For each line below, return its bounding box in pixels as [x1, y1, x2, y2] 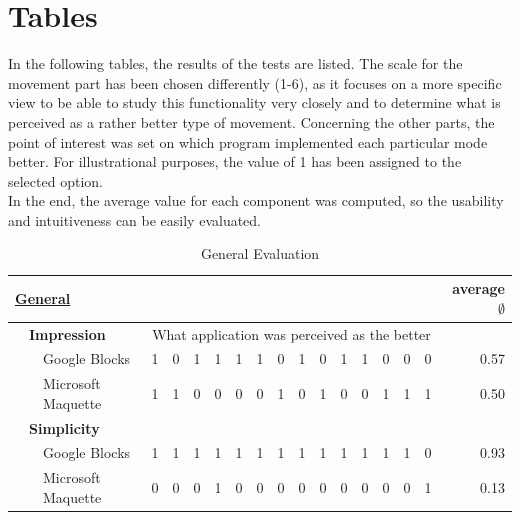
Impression [29, 323, 106, 344]
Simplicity [29, 417, 100, 438]
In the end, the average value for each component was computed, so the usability [8, 190, 504, 211]
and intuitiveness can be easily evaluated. [8, 209, 262, 230]
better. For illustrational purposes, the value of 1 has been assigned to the [8, 151, 462, 172]
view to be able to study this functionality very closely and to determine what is [8, 92, 501, 113]
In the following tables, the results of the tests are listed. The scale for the [8, 53, 463, 74]
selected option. [8, 170, 103, 191]
